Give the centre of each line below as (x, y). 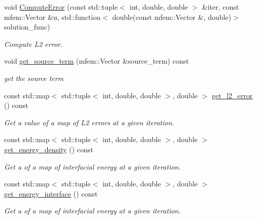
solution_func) (27, 27)
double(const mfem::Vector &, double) (172, 17)
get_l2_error (232, 95)
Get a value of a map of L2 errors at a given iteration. (89, 122)
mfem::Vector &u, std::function (52, 17)
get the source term (34, 78)
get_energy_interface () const (51, 193)
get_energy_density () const (49, 149)
